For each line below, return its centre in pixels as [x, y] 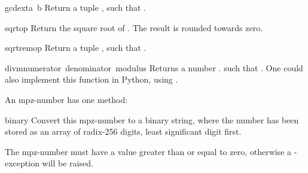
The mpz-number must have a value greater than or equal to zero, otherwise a [148, 151]
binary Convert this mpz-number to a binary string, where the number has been [152, 119]
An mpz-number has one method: [66, 99]
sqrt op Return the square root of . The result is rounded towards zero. [134, 27]
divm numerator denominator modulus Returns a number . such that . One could [154, 67]
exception [22, 163]
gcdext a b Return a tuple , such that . [75, 7]
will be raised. [68, 163]
